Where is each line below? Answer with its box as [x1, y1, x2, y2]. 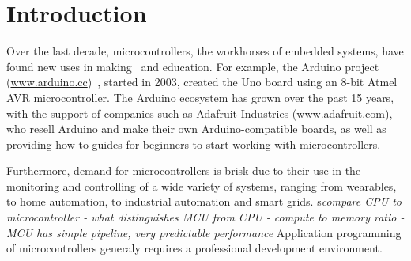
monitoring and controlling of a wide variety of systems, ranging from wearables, [6, 177, 397, 194]
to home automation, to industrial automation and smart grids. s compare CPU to [6, 193, 402, 210]
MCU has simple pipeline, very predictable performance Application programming [6, 224, 402, 240]
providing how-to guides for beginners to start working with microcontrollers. [6, 135, 381, 152]
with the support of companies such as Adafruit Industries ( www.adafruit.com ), [6, 104, 393, 121]
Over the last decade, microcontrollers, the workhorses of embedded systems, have [6, 43, 404, 59]
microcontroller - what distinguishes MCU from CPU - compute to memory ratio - [6, 209, 405, 225]
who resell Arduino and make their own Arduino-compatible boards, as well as [6, 120, 386, 137]
